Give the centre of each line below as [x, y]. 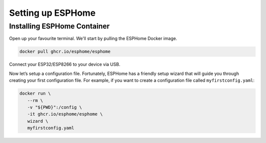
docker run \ [35, 93]
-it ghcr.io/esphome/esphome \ [65, 114]
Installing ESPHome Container [59, 26]
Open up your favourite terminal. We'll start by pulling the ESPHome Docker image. [93, 38]
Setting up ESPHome [52, 13]
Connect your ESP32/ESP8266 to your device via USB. [65, 65]
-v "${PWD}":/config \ [55, 107]
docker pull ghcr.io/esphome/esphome [65, 52]
